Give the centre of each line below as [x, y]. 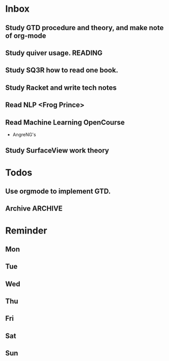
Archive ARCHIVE [34, 209]
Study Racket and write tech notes [61, 87]
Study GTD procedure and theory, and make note [84, 28]
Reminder [26, 230]
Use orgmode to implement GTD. [58, 191]
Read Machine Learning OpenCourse [65, 122]
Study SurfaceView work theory [57, 151]
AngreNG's [24, 134]
